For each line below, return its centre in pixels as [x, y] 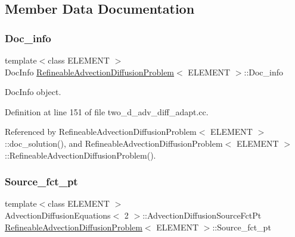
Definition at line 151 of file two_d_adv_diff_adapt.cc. [107, 111]
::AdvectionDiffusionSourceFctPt [202, 215]
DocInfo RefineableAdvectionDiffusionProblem [90, 72]
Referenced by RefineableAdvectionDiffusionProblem [101, 132]
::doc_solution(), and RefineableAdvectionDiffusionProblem [114, 143]
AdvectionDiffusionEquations [58, 215]
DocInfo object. [33, 92]
